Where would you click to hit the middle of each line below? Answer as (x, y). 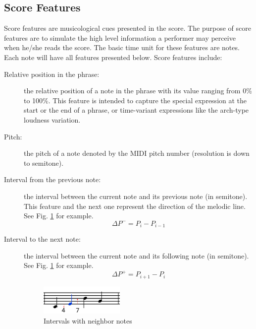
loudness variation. (52, 119)
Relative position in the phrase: (52, 74)
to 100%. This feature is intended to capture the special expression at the (135, 100)
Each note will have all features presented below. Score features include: (113, 57)
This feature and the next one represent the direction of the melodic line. (135, 206)
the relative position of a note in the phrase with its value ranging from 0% (138, 91)
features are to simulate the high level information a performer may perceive (120, 37)
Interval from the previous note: (52, 179)
